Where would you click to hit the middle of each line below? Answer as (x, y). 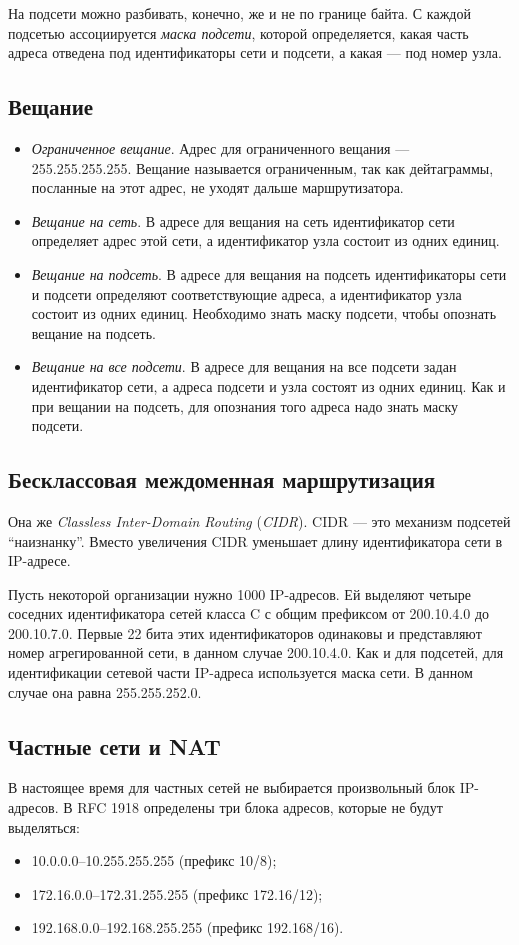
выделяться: (44, 826)
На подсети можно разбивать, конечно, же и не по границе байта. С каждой (239, 13)
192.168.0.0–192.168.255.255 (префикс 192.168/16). (187, 927)
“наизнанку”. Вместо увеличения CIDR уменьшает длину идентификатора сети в (255, 540)
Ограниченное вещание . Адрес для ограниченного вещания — (220, 147)
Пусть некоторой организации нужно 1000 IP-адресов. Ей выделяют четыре (239, 593)
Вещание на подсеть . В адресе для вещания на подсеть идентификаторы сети (269, 273)
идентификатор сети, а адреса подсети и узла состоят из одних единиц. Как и (268, 385)
